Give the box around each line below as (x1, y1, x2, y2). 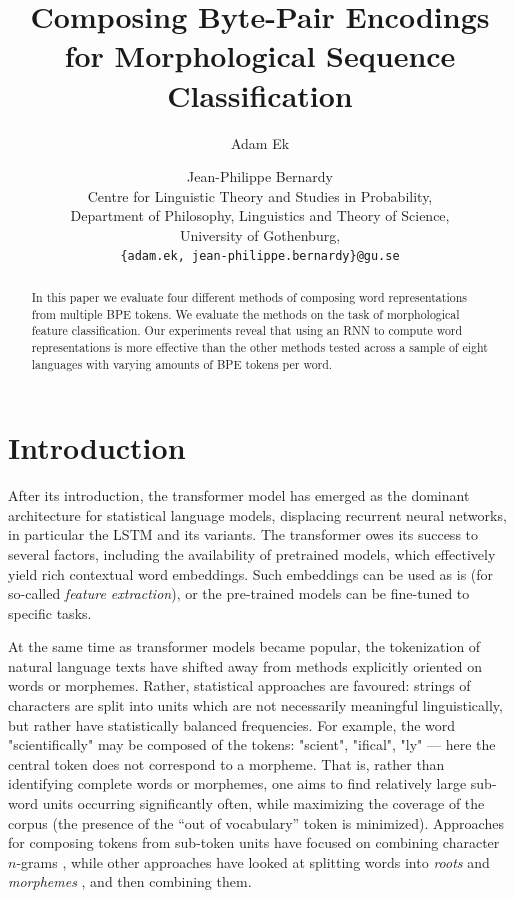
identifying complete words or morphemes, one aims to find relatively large (8, 773, 467, 794)
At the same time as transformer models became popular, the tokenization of (8, 636, 481, 657)
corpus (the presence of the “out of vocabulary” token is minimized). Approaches (8, 812, 504, 833)
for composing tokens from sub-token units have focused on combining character (8, 832, 500, 853)
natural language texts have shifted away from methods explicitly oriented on (8, 655, 483, 676)
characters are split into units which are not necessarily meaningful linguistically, (8, 695, 503, 716)
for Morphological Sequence (64, 35, 456, 76)
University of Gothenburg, (179, 224, 341, 245)
